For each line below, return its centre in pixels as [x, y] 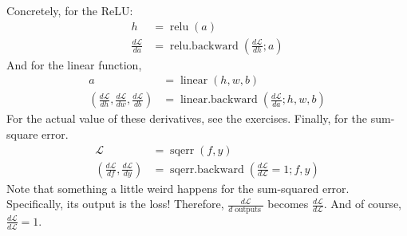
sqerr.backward [207, 169]
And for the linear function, [74, 64]
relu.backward [204, 46]
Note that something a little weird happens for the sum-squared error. [178, 188]
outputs [248, 209]
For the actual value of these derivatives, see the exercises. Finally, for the [187, 118]
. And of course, [362, 204]
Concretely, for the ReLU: [70, 10]
